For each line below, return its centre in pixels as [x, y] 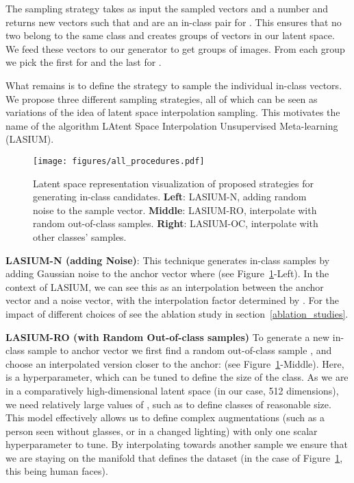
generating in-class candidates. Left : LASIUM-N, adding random [170, 197]
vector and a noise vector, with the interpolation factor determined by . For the [173, 300]
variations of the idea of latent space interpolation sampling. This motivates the [173, 112]
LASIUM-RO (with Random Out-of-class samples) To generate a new [168, 337]
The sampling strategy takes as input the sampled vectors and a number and [167, 8]
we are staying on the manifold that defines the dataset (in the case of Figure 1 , [174, 457]
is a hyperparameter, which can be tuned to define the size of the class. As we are [177, 377]
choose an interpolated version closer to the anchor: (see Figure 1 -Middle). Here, [175, 363]
